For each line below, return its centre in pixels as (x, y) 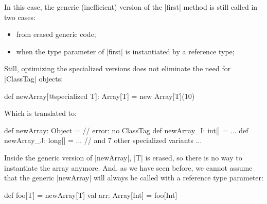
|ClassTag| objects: (34, 78)
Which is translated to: (40, 113)
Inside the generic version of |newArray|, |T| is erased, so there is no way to (123, 157)
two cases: (20, 17)
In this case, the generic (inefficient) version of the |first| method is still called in (131, 7)
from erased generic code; (56, 34)
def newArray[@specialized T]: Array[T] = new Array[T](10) (100, 96)
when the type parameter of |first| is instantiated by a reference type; (125, 51)
